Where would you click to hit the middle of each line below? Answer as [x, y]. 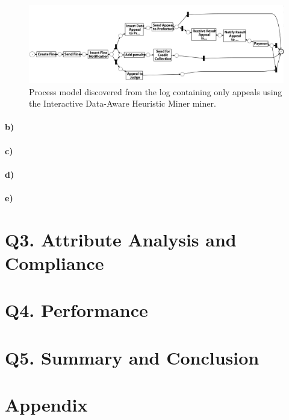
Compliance [54, 262]
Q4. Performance [76, 310]
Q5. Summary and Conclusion [132, 357]
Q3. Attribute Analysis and [121, 239]
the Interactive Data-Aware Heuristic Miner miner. [123, 103]
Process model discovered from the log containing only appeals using [156, 91]
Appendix [46, 405]
